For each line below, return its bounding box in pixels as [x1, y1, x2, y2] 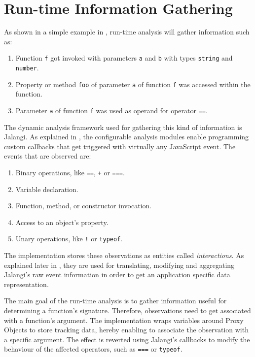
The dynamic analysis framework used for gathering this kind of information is [4, 122, 242, 132]
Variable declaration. [15, 184, 78, 194]
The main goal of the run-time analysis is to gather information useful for [4, 295, 227, 306]
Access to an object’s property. [15, 217, 109, 227]
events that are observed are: [4, 151, 91, 161]
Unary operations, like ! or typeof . [15, 233, 123, 244]
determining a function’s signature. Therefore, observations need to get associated [4, 305, 251, 315]
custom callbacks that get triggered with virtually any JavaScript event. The [4, 141, 236, 151]
